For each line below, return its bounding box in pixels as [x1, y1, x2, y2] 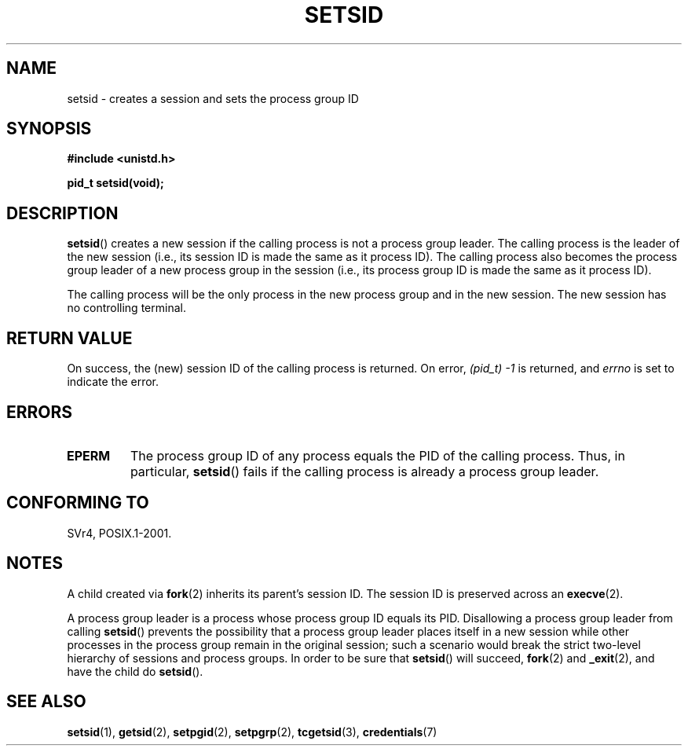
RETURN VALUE [6, 328, 133, 348]
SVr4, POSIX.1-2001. [67, 526, 172, 540]
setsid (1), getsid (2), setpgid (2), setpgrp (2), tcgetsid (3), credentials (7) [67, 724, 437, 739]
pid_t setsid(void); [67, 176, 164, 190]
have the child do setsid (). [67, 664, 203, 678]
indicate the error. [67, 375, 159, 389]
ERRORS [6, 402, 73, 422]
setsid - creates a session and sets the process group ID [67, 91, 359, 105]
